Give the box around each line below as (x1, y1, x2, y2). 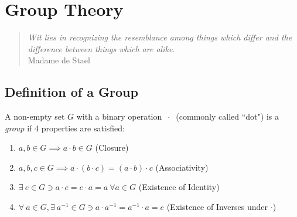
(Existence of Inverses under (166, 201, 268, 213)
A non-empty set (5, 110, 65, 123)
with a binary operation (76, 110, 162, 123)
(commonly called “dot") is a (176, 110, 279, 123)
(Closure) (95, 141, 129, 154)
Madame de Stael (28, 54, 90, 66)
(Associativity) (155, 161, 209, 173)
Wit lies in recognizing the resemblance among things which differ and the (28, 31, 292, 43)
